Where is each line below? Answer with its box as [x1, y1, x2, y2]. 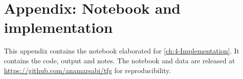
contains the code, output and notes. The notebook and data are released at [4, 55, 235, 65]
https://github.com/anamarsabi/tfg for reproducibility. [4, 65, 171, 75]
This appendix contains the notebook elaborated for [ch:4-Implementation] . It [4, 46, 240, 56]
